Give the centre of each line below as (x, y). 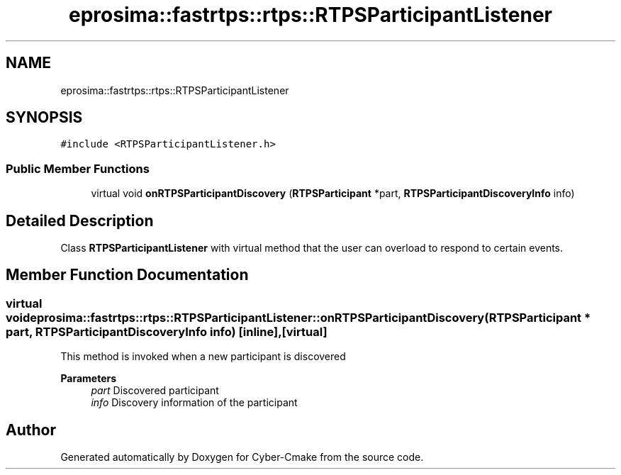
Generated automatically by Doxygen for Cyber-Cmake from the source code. (242, 457)
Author (31, 430)
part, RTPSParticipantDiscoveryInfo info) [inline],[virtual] (167, 331)
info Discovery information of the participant (194, 403)
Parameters (89, 379)
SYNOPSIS (44, 118)
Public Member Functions (78, 168)
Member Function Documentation (127, 275)
